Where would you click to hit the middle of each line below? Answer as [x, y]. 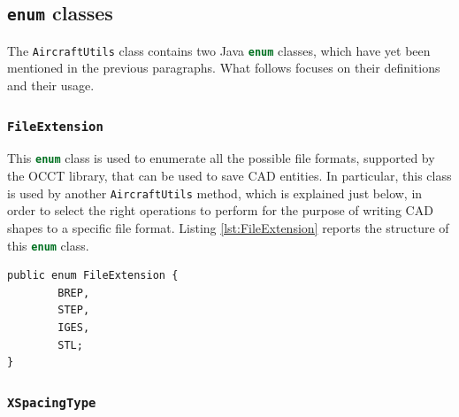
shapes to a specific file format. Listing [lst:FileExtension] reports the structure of [228, 227]
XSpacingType [52, 402]
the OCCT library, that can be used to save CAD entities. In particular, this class [229, 176]
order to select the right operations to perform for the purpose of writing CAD [220, 210]
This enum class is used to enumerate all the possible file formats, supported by [221, 158]
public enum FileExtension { [93, 276]
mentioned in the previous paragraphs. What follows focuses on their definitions [224, 68]
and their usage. [51, 85]
